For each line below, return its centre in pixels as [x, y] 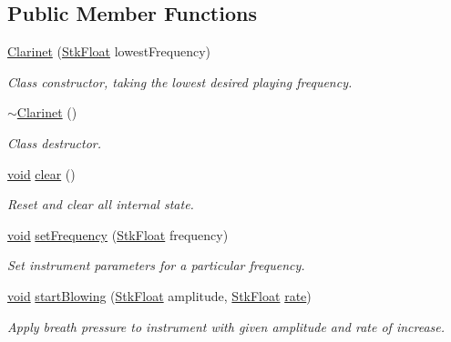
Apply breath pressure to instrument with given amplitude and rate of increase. [226, 326]
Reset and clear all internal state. [101, 204]
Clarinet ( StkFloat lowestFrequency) [109, 51]
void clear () [41, 173]
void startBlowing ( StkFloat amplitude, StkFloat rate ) [159, 295]
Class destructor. [55, 142]
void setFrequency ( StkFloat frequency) [118, 234]
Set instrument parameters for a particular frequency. [156, 265]
